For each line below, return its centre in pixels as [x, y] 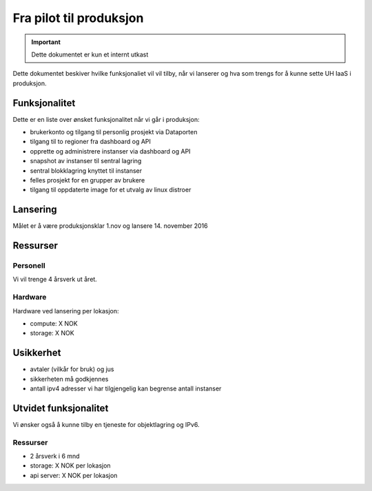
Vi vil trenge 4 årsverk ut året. [55, 280]
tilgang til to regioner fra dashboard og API [91, 142]
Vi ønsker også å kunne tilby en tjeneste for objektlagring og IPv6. [106, 424]
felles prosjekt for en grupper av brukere [87, 180]
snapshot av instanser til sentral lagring [86, 161]
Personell [29, 266]
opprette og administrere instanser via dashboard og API [110, 151]
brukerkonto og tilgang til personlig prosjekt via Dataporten [114, 132]
